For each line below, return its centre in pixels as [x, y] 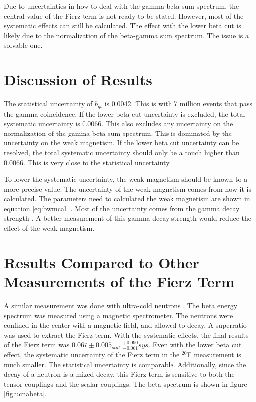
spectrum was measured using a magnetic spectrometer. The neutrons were [119, 315]
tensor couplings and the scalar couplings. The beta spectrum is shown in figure [126, 383]
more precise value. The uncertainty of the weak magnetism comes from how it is [128, 189]
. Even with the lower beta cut [195, 344]
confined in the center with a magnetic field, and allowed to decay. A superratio [125, 325]
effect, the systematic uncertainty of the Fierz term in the [92, 354]
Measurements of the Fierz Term [119, 282]
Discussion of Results [78, 79]
